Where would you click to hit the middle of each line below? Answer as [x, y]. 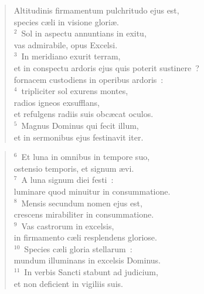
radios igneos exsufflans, [57, 102]
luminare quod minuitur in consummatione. [92, 191]
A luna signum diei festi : [67, 180]
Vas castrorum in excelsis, [68, 225]
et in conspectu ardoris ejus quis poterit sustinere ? [106, 67]
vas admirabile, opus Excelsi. [66, 44]
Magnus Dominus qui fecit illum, [80, 125]
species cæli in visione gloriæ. [66, 21]
